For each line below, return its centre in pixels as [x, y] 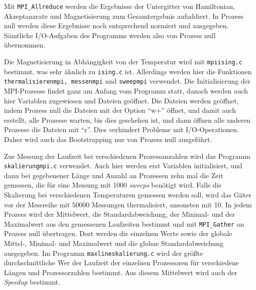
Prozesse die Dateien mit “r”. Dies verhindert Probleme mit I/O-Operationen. [122, 129]
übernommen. [25, 45]
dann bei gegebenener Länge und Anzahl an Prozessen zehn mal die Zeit [114, 175]
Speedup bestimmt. [32, 282]
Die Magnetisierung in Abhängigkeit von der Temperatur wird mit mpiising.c [123, 62]
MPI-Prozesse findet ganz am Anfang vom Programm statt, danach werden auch [126, 91]
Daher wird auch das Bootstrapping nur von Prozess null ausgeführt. [108, 139]
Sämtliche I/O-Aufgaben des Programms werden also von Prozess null [110, 35]
